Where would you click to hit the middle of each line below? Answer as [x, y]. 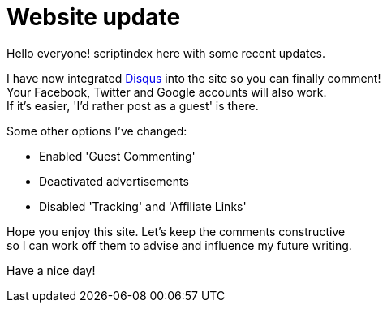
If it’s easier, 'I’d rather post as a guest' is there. [133, 105]
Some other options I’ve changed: [97, 131]
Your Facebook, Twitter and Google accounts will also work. [167, 92]
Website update [94, 17]
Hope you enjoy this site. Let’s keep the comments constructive [176, 231]
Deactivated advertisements [114, 181]
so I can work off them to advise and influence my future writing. [179, 245]
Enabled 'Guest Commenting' [117, 156]
